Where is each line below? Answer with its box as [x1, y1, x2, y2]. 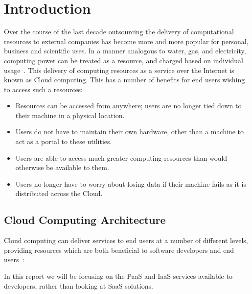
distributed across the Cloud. [15, 188, 103, 198]
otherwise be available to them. [15, 162, 109, 172]
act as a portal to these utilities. [15, 136, 112, 147]
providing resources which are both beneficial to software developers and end [4, 245, 234, 255]
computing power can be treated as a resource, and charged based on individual [4, 55, 243, 65]
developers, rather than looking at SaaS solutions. [4, 280, 153, 291]
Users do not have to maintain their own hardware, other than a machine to [15, 126, 244, 137]
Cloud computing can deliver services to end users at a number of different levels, [4, 235, 248, 245]
